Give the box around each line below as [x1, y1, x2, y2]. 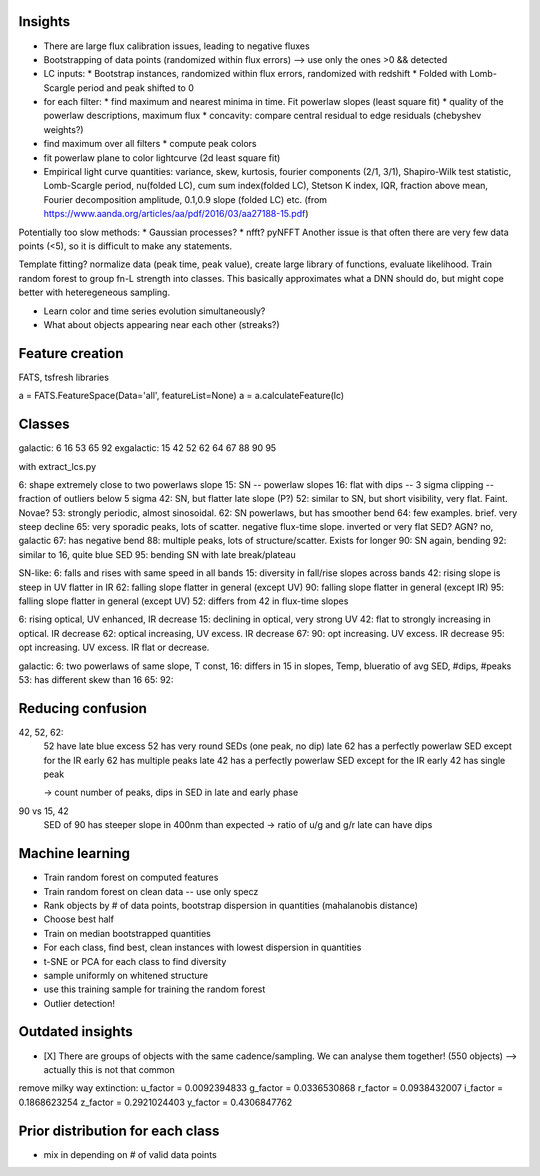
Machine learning [18, 845, 130, 862]
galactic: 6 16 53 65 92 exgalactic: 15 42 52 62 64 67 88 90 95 [18, 442, 277, 454]
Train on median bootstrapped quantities [43, 927, 212, 939]
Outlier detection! [43, 997, 115, 1009]
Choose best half [43, 913, 115, 925]
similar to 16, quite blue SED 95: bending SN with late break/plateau [18, 548, 296, 560]
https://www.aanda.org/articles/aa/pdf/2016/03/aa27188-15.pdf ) [43, 208, 309, 220]
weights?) [43, 123, 84, 135]
